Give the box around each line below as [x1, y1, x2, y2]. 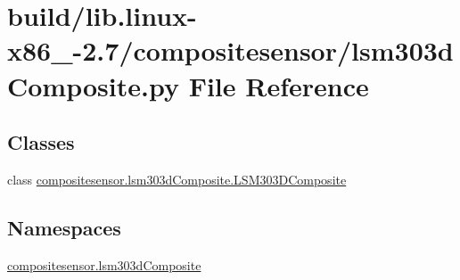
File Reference [188, 67, 369, 103]
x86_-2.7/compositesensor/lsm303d [7, 32, 454, 69]
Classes [7, 128, 75, 156]
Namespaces [7, 213, 121, 241]
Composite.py [7, 67, 179, 103]
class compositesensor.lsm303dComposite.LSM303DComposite [7, 169, 347, 188]
